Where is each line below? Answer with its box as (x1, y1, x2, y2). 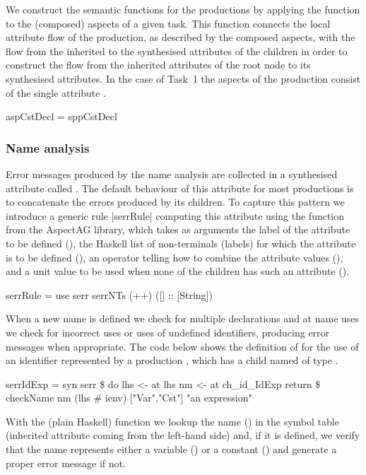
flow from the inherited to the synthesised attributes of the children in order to (6, 43, 348, 58)
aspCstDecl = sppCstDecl (6, 109, 117, 124)
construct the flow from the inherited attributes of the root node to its (6, 57, 311, 72)
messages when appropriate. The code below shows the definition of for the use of (6, 339, 359, 353)
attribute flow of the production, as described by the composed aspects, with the (6, 30, 355, 45)
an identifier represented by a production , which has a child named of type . (6, 353, 338, 368)
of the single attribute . (6, 85, 107, 100)
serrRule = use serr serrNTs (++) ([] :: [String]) (6, 287, 213, 302)
